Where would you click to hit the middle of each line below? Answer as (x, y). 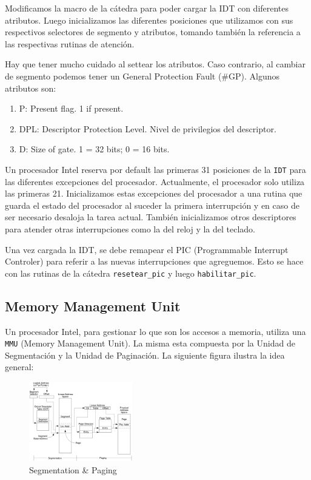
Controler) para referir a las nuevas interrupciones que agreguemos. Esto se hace (154, 261)
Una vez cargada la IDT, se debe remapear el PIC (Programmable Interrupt (147, 249)
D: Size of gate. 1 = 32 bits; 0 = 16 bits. (94, 149)
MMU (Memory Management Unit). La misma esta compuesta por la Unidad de (150, 343)
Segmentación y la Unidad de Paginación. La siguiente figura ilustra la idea (145, 355)
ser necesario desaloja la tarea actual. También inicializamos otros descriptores (151, 217)
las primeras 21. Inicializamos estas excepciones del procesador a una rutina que (154, 193)
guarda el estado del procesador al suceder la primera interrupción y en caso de (152, 205)
